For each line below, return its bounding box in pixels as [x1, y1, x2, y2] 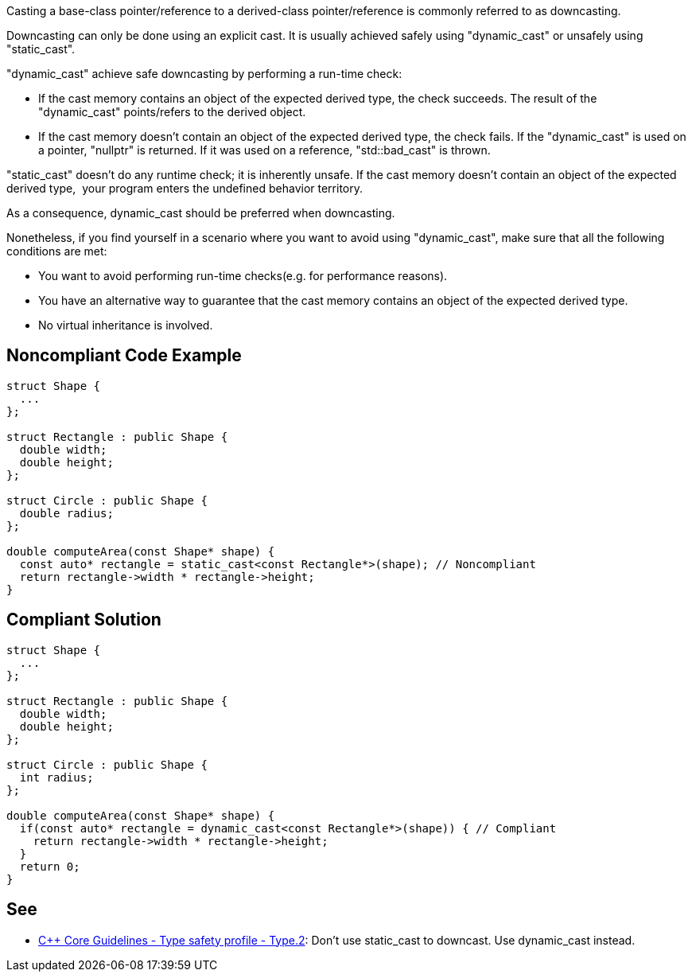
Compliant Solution [6, 610, 161, 630]
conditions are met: [6, 244, 107, 258]
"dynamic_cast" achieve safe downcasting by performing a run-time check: [6, 67, 402, 80]
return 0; [19, 859, 80, 873]
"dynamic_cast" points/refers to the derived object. [38, 105, 306, 119]
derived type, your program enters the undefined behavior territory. [6, 181, 363, 195]
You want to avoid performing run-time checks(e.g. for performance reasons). [38, 269, 448, 282]
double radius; [19, 506, 114, 520]
